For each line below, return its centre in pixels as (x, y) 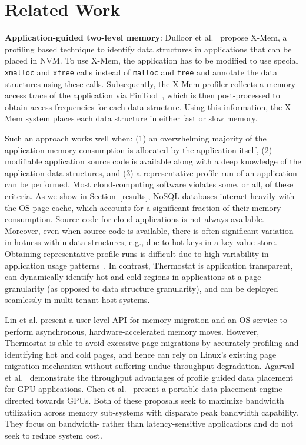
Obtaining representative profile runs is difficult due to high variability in (137, 253)
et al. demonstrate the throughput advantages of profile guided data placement (149, 377)
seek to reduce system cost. (54, 435)
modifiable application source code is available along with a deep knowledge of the (153, 161)
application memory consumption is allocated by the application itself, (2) (139, 149)
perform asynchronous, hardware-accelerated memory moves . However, (132, 331)
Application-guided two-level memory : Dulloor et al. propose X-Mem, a (146, 37)
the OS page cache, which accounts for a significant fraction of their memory (143, 207)
